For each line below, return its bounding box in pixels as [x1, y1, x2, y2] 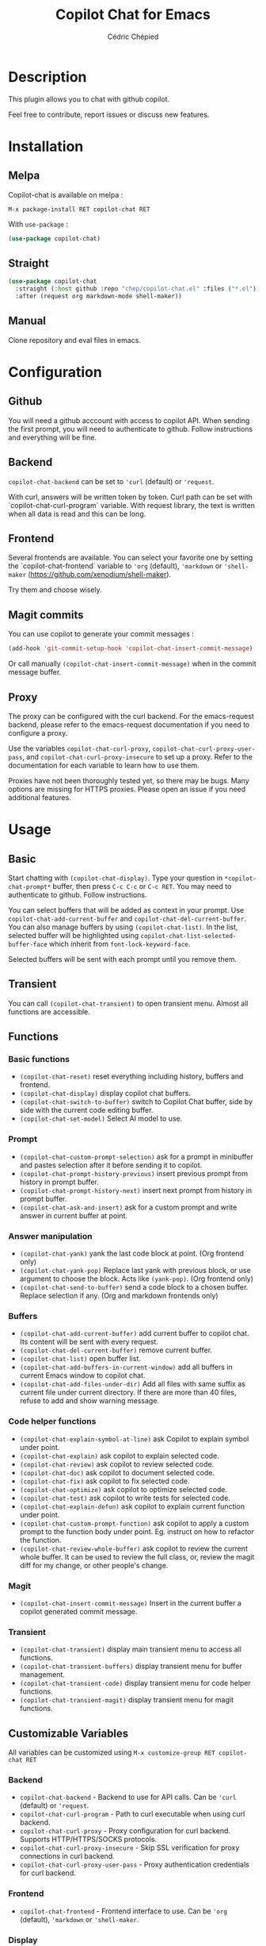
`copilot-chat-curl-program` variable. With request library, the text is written [8, 500, 256, 510]
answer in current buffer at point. [19, 1210, 128, 1220]
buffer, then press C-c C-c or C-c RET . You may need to [52, 881, 232, 890]
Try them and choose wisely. [8, 585, 103, 594]
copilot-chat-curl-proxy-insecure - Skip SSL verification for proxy [19, 1843, 240, 1852]
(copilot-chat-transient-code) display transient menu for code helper [19, 1679, 252, 1688]
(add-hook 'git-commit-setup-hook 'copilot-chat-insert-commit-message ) [8, 644, 253, 652]
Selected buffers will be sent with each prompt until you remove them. [8, 954, 237, 963]
